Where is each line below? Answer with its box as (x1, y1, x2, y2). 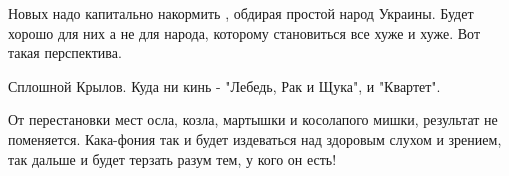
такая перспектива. (8, 42, 122, 63)
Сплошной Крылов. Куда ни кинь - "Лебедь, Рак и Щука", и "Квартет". (8, 75, 441, 96)
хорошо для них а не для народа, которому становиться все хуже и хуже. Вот (8, 22, 481, 43)
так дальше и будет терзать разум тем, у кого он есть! (8, 148, 337, 169)
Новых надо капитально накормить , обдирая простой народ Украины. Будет (8, 3, 474, 23)
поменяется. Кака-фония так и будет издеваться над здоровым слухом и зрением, (8, 128, 502, 149)
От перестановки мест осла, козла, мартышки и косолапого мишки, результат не (8, 109, 498, 130)
